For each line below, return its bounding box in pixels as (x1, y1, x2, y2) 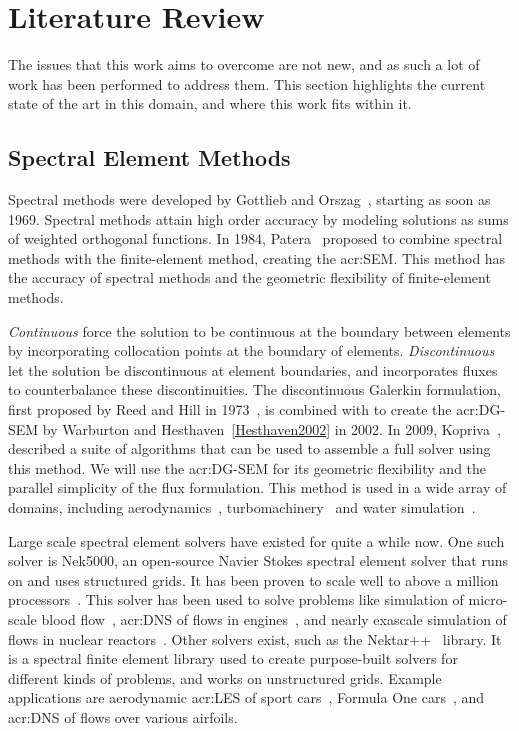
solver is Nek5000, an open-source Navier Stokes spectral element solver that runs (8, 550, 509, 571)
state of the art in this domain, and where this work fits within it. (8, 93, 412, 114)
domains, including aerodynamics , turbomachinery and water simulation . (8, 497, 476, 518)
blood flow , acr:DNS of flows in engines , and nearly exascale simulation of (41, 608, 507, 629)
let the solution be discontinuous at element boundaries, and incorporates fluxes (8, 359, 498, 380)
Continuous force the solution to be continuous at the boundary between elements (8, 320, 511, 341)
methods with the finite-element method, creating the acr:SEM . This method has (8, 247, 506, 268)
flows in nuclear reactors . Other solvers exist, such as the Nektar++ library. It (8, 628, 502, 649)
